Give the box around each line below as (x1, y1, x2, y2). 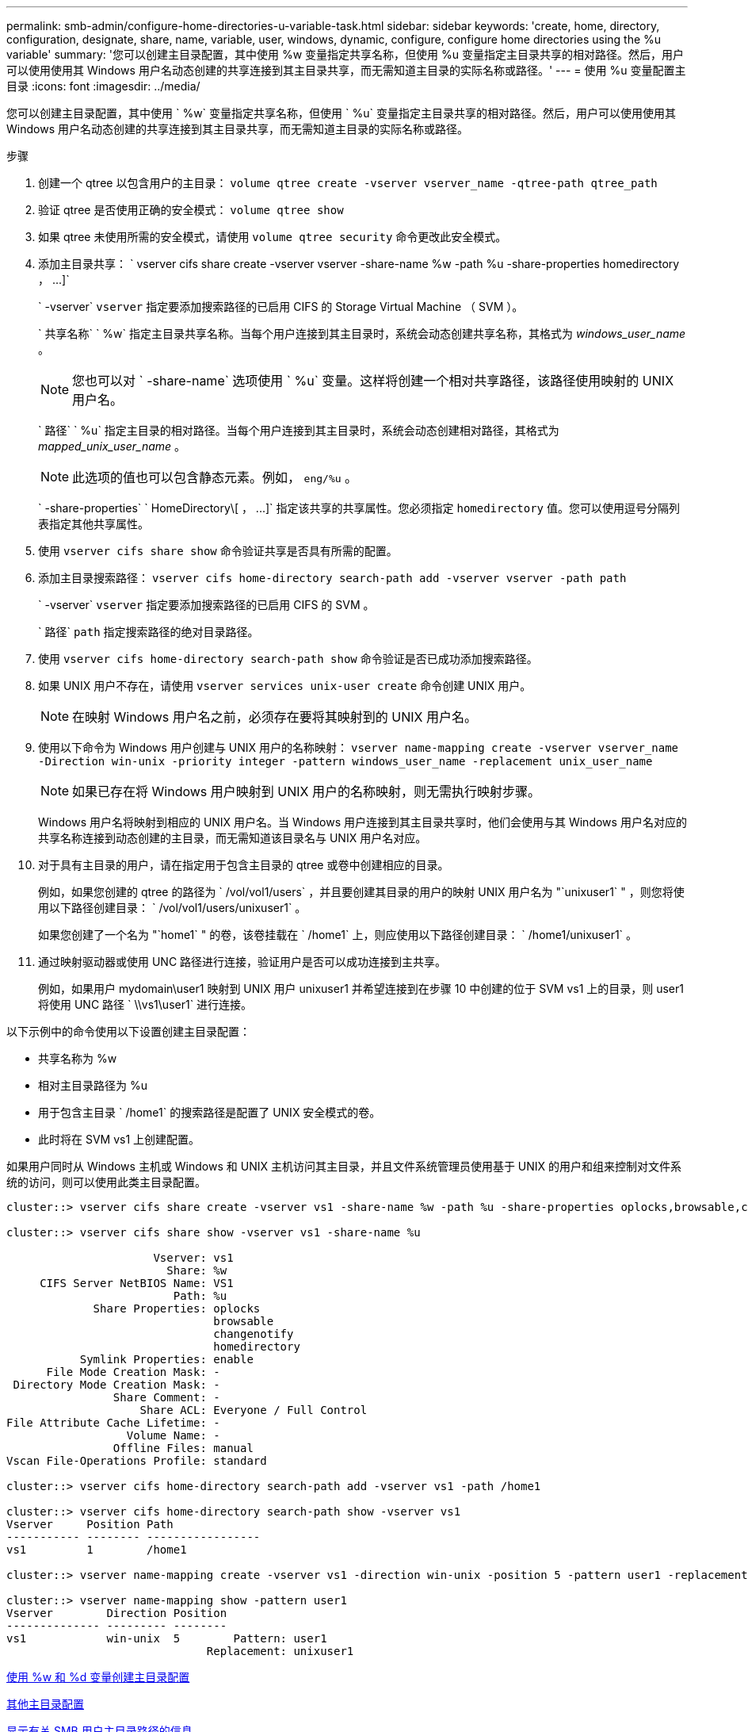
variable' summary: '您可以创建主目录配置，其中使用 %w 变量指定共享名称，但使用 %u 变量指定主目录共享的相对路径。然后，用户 (6, 48, 684, 61)
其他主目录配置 (6, 1697, 84, 1711)
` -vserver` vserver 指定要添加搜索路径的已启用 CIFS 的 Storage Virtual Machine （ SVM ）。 (38, 300, 524, 313)
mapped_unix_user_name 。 (38, 439, 186, 453)
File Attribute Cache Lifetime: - (6, 1416, 220, 1429)
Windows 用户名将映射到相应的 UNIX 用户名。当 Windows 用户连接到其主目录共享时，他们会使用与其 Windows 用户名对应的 (38, 815, 687, 829)
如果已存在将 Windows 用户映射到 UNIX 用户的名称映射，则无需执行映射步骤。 (72, 784, 540, 799)
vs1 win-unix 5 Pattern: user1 (6, 1632, 327, 1645)
